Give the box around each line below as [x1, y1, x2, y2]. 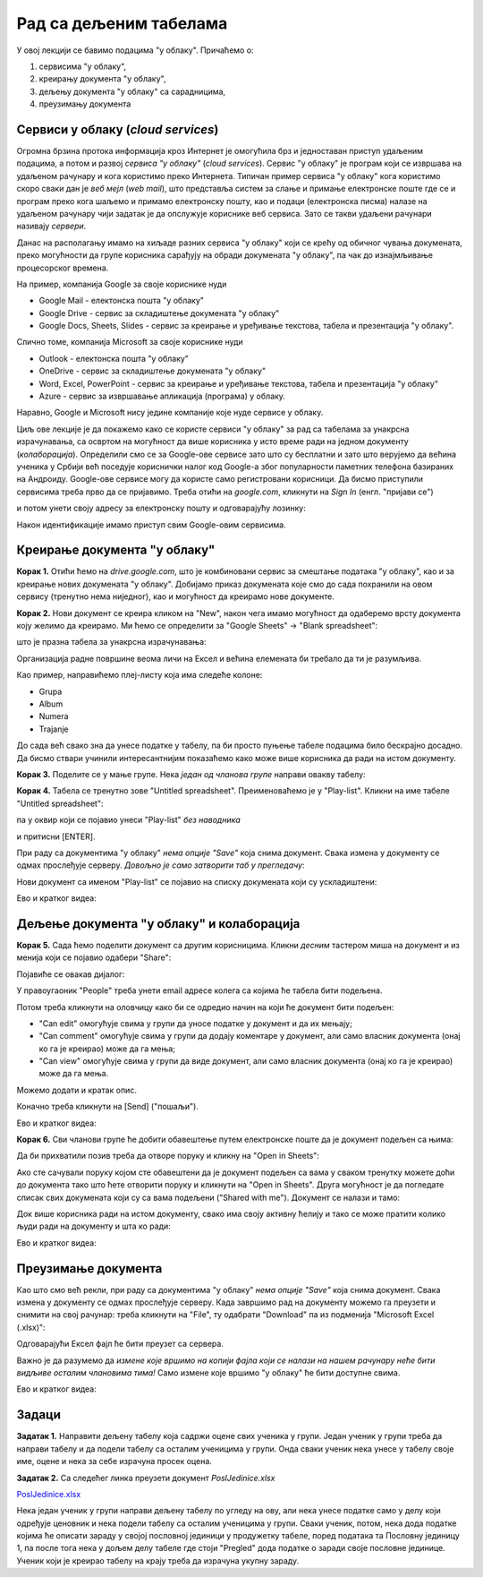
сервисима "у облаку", [38, 61, 127, 72]
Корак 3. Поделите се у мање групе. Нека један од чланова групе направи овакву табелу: [16, 768, 366, 779]
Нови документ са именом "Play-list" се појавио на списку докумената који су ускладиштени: [16, 876, 377, 887]
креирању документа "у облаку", [38, 73, 166, 84]
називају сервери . [16, 220, 87, 232]
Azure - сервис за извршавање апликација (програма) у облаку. [38, 390, 286, 402]
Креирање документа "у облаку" [16, 543, 216, 558]
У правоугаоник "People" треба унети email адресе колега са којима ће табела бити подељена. [16, 985, 383, 996]
